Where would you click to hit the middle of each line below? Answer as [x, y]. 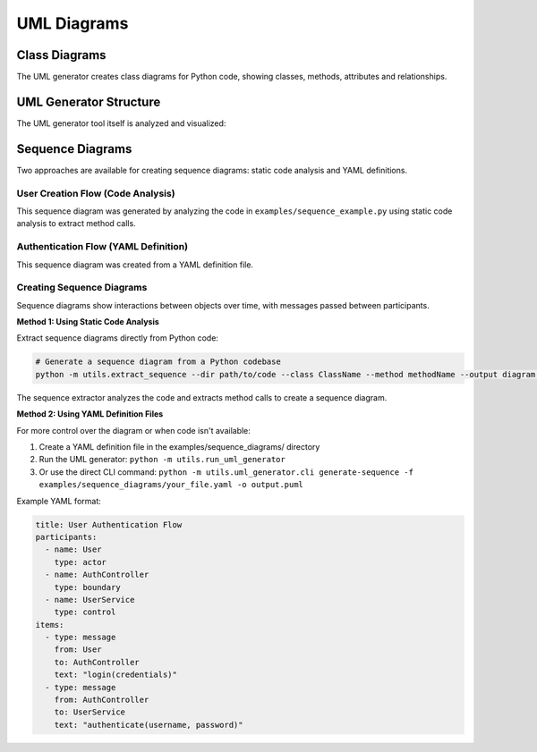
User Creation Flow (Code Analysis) [96, 193]
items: [50, 625]
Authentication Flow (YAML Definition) [102, 247]
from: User [78, 650]
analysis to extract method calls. [76, 224]
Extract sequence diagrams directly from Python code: [118, 338]
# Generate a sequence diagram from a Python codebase [158, 362]
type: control [85, 612]
